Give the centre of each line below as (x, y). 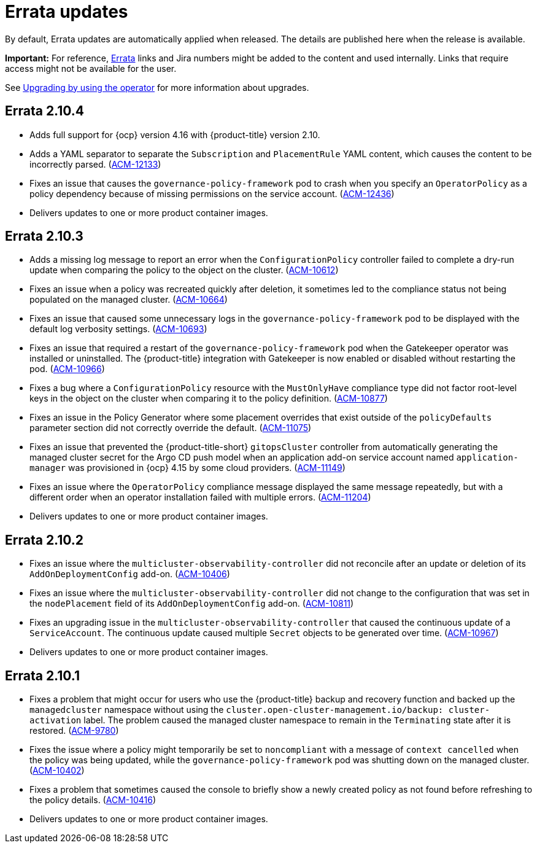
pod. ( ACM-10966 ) (67, 369)
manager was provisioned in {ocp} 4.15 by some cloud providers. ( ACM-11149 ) (187, 468)
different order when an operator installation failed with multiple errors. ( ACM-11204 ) (200, 497)
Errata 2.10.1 (42, 675)
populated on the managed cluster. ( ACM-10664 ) (129, 300)
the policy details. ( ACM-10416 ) (93, 800)
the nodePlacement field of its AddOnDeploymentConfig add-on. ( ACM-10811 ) (192, 604)
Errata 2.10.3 (44, 236)
